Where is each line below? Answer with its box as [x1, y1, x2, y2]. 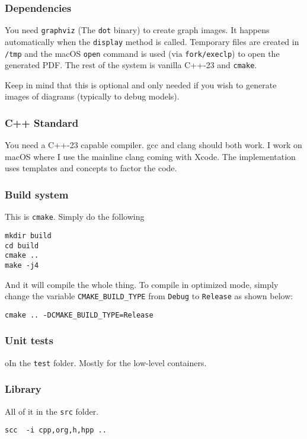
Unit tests [5, 333, 53, 348]
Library [5, 382, 41, 396]
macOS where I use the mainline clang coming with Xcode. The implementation [5, 150, 296, 162]
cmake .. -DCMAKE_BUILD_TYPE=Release [5, 310, 153, 319]
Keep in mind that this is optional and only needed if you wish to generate [5, 78, 277, 91]
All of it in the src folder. [5, 405, 99, 417]
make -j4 [5, 261, 39, 270]
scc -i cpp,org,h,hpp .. [5, 426, 107, 435]
